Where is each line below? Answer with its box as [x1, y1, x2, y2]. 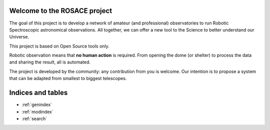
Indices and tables [9, 88, 68, 97]
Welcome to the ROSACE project [9, 6, 112, 15]
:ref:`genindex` [21, 101, 52, 107]
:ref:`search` [21, 115, 47, 121]
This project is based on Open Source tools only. [9, 43, 109, 49]
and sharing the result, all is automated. [9, 59, 91, 65]
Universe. [9, 34, 29, 40]
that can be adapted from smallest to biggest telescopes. [9, 75, 127, 81]
